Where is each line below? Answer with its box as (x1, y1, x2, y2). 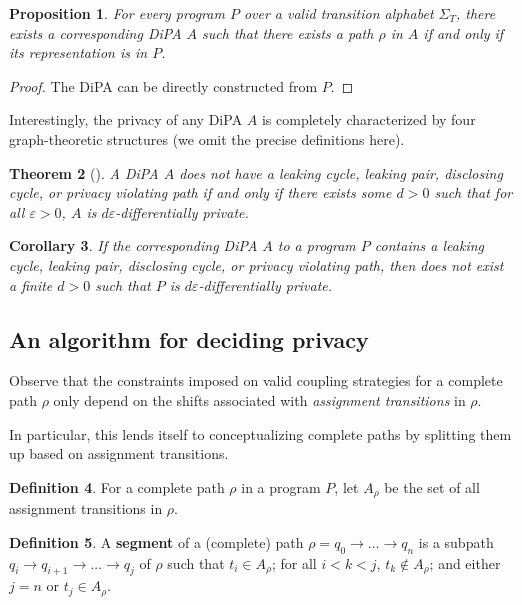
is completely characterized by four (261, 109, 476, 130)
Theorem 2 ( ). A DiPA (9, 162, 159, 183)
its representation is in (9, 42, 148, 63)
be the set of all (384, 476, 480, 497)
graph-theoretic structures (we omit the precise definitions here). (9, 128, 405, 149)
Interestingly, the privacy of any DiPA (9, 109, 243, 130)
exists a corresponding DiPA (9, 22, 182, 43)
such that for (434, 182, 513, 203)
